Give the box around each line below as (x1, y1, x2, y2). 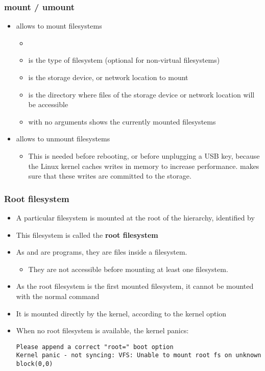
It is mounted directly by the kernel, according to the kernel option (16, 308, 227, 318)
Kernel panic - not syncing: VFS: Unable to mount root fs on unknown (16, 352, 261, 359)
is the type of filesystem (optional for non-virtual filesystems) (28, 55, 220, 65)
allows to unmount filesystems (16, 133, 110, 144)
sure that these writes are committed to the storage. (28, 170, 191, 181)
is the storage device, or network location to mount (28, 72, 188, 82)
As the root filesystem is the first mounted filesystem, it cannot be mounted (16, 281, 254, 291)
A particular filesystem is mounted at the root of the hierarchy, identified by (16, 212, 255, 222)
